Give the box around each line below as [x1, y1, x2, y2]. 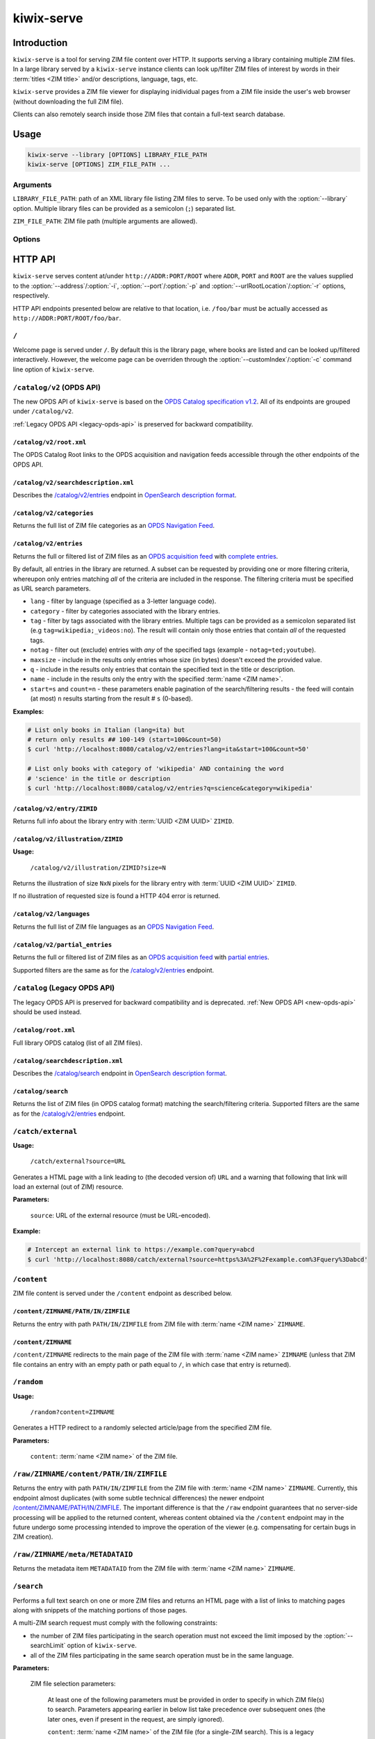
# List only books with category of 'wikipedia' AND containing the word [27, 765, 284, 773]
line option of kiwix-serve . [12, 365, 94, 374]
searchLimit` [30, 1642, 66, 1650]
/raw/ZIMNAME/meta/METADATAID [12, 1550, 133, 1560]
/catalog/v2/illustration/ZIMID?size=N [30, 863, 166, 872]
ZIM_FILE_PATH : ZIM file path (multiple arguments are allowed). [12, 216, 198, 225]
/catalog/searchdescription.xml [12, 1057, 123, 1064]
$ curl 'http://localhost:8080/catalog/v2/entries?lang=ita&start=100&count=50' [27, 745, 310, 753]
